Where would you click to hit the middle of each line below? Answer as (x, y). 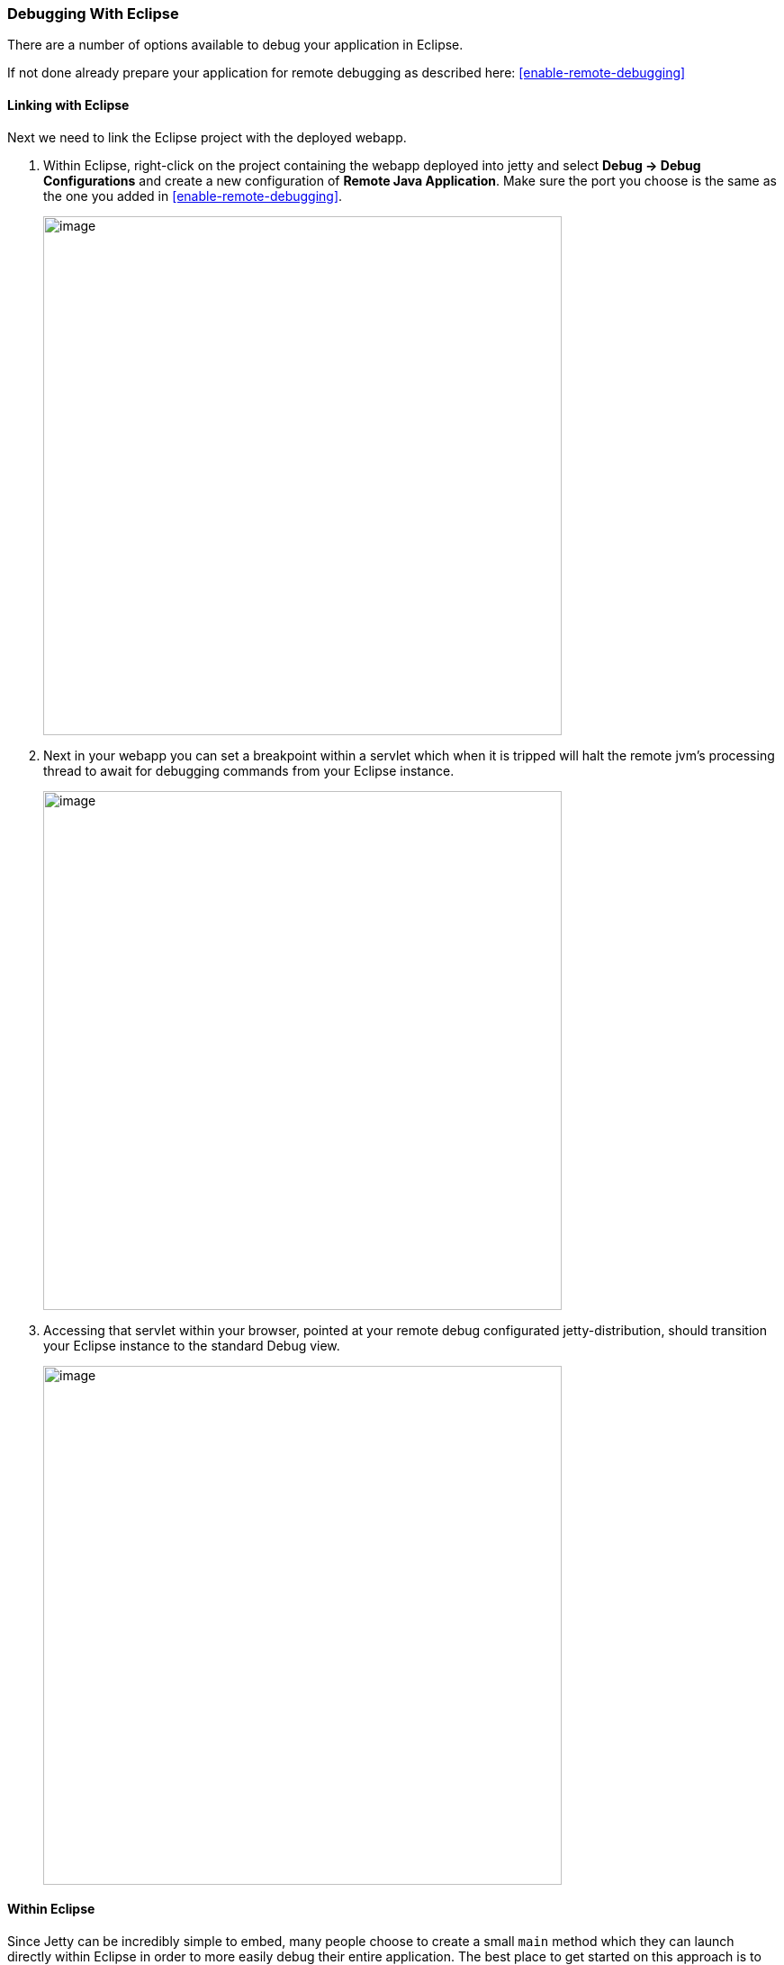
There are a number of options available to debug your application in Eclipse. (235, 45)
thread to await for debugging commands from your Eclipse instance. (249, 770)
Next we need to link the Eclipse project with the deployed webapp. (207, 137)
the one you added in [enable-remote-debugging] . (193, 196)
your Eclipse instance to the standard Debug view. (192, 1345)
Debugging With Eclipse (93, 14)
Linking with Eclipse (68, 105)
